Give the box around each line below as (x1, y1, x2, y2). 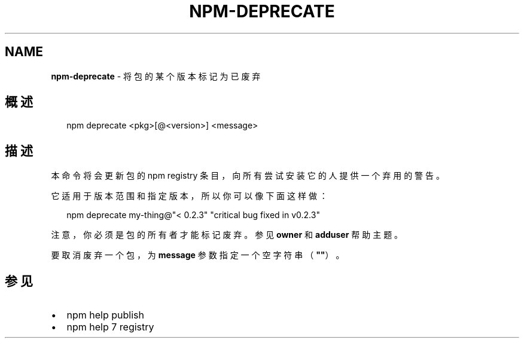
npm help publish (66, 309, 144, 321)
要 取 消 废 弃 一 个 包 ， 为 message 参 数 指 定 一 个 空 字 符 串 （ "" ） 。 (51, 250, 345, 261)
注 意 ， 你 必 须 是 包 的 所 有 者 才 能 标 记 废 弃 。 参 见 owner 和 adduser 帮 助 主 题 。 (51, 229, 403, 240)
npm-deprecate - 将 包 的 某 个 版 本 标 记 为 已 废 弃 (51, 71, 261, 81)
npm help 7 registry (66, 321, 154, 333)
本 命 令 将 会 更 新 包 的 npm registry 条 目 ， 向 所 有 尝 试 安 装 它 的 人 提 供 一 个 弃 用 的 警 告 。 (51, 170, 444, 181)
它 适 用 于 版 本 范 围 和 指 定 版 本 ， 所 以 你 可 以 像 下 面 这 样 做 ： (51, 191, 328, 201)
